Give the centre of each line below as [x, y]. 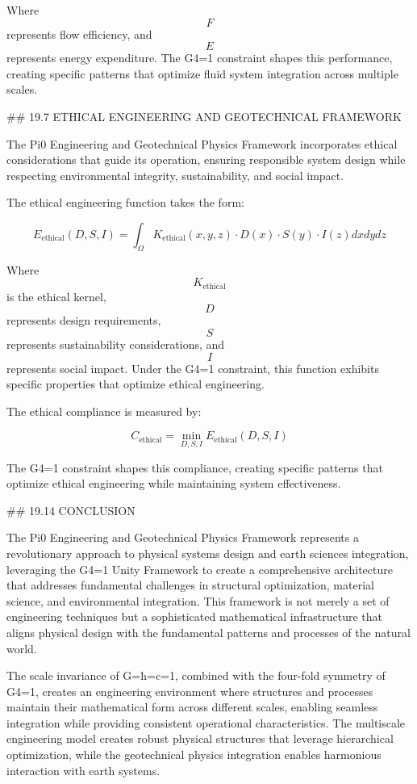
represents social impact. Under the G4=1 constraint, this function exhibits [193, 368]
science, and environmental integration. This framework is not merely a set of [198, 600]
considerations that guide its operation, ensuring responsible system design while [206, 159]
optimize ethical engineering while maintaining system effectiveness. [174, 483]
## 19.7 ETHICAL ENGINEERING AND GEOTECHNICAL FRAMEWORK [204, 116]
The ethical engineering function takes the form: [125, 202]
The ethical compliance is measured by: [104, 411]
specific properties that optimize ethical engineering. [136, 384]
